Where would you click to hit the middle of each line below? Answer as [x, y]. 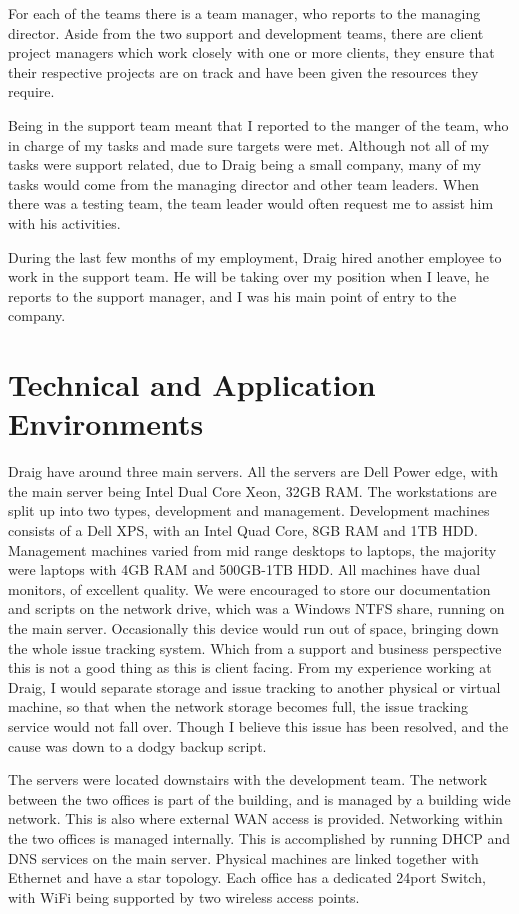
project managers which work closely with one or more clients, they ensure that [251, 52]
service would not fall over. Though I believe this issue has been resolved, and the [258, 725]
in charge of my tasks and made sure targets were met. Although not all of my [249, 144]
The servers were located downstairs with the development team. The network [248, 779]
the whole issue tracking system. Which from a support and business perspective [255, 647]
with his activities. [64, 222]
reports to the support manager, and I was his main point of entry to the [232, 295]
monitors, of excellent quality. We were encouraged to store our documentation [249, 588]
